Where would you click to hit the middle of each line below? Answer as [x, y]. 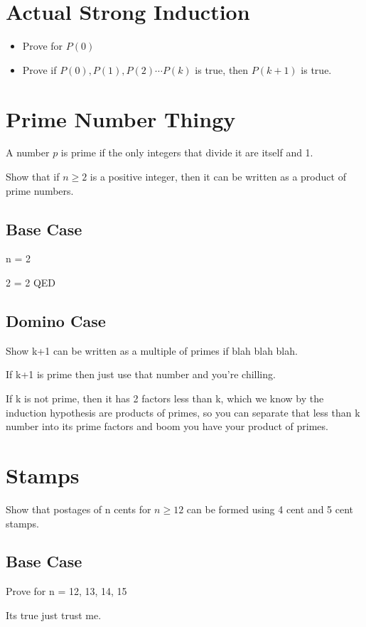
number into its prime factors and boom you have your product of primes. [167, 426]
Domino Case [56, 321]
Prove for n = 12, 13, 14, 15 [66, 591]
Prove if [39, 69]
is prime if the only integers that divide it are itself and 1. [187, 152]
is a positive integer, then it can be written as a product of [218, 177]
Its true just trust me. [54, 615]
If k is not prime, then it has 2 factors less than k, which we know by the [165, 398]
